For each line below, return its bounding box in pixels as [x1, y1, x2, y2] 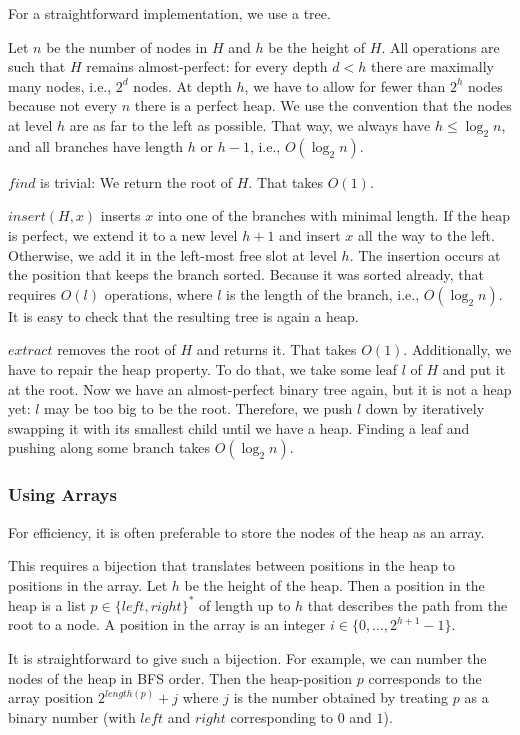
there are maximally [370, 56, 494, 77]
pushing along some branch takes [8, 437, 211, 458]
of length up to [198, 594, 291, 615]
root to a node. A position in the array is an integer [8, 614, 326, 635]
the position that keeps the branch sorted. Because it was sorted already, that [8, 264, 485, 285]
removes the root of [57, 339, 176, 360]
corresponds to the [368, 667, 482, 688]
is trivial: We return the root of [40, 171, 233, 192]
